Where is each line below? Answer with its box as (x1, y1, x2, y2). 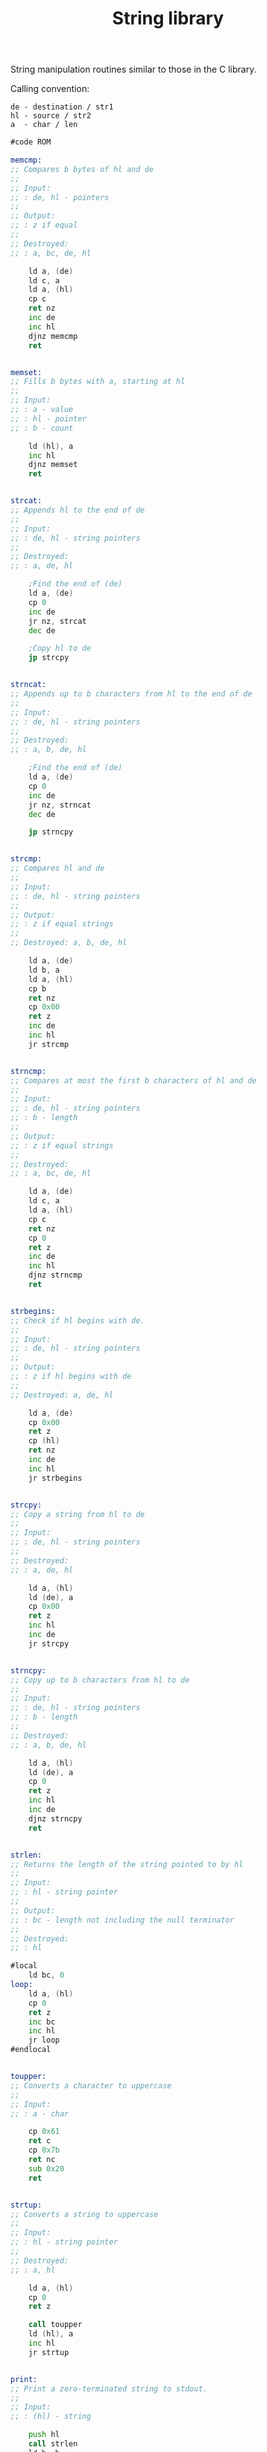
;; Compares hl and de (10, 863, 105, 874)
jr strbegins (28, 1473, 83, 1483)
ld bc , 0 (28, 1970, 65, 1981)
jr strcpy (28, 1638, 70, 1649)
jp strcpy (28, 653, 70, 663)
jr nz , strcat (28, 616, 87, 626)
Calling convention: (10, 83, 90, 95)
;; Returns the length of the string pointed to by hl (10, 1859, 244, 1869)
